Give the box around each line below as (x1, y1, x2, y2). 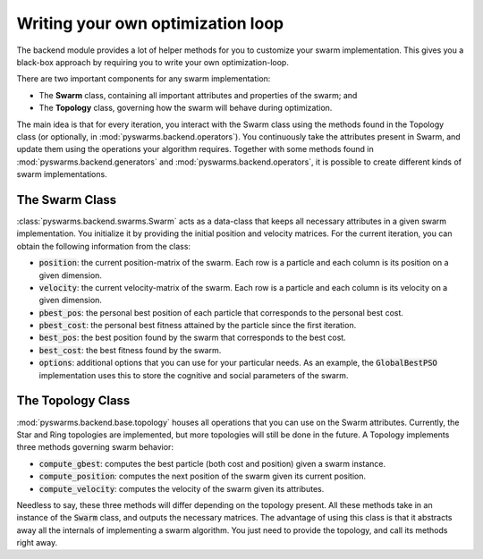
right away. (16, 538, 58, 548)
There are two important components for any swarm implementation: (16, 73, 271, 84)
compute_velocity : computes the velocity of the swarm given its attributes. (38, 483, 325, 494)
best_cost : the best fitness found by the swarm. (38, 344, 222, 355)
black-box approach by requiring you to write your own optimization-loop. (16, 56, 290, 67)
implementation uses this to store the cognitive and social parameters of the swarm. (38, 369, 349, 380)
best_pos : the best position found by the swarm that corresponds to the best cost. (38, 332, 346, 343)
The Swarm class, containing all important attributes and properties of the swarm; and (38, 89, 358, 100)
